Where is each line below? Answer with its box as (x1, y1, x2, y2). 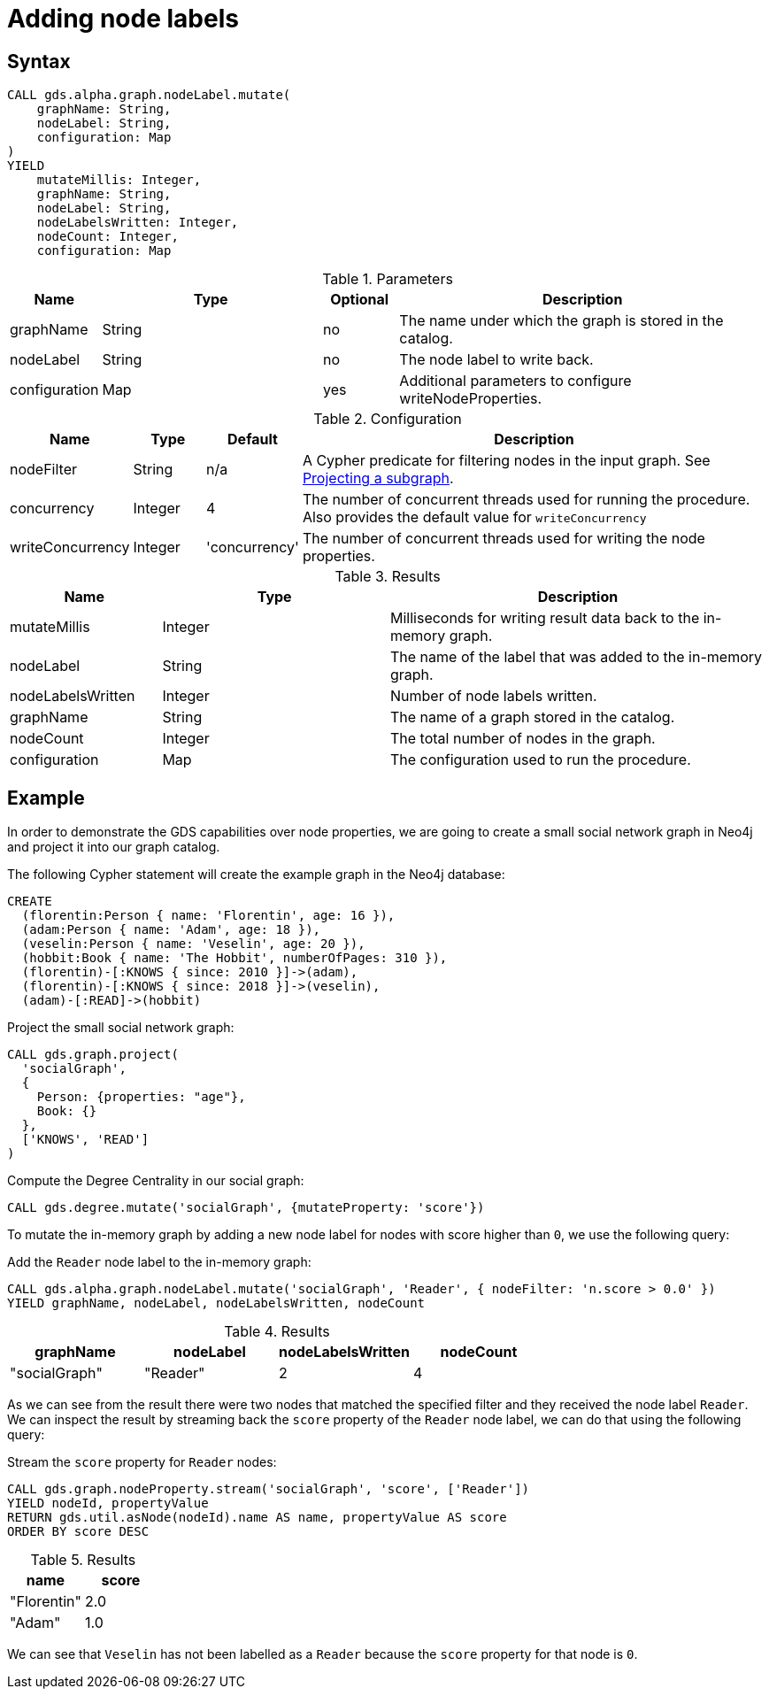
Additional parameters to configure (399, 372, 632, 390)
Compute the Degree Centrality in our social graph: (7, 1173, 304, 1189)
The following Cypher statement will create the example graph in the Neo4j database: (7, 867, 505, 883)
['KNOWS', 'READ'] (21, 1132, 150, 1147)
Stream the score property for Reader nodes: (7, 1454, 277, 1470)
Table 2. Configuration (313, 410, 462, 428)
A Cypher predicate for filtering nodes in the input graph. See (302, 451, 711, 470)
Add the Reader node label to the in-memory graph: (7, 1254, 311, 1270)
